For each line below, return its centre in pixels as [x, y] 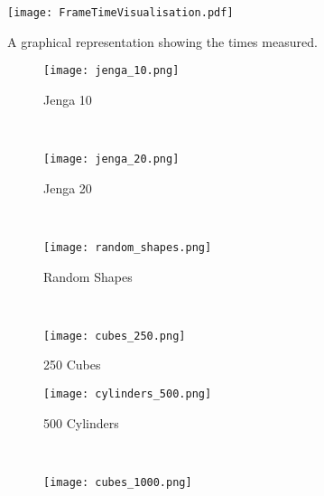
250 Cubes [72, 365]
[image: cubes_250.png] [115, 336]
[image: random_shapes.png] [128, 247]
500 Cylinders [81, 422]
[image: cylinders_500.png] [128, 394]
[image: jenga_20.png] [111, 159]
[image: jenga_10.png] [111, 71]
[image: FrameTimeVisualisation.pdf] [120, 13]
